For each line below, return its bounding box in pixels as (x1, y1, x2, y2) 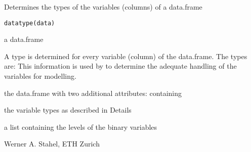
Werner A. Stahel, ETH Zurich (4, 138, 100, 149)
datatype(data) (4, 19, 55, 27)
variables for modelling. (4, 71, 76, 81)
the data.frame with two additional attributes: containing (4, 87, 182, 98)
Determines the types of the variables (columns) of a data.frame (4, 2, 202, 12)
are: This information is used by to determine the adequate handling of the (4, 61, 237, 71)
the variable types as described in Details (4, 105, 132, 115)
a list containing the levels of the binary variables (4, 121, 157, 132)
